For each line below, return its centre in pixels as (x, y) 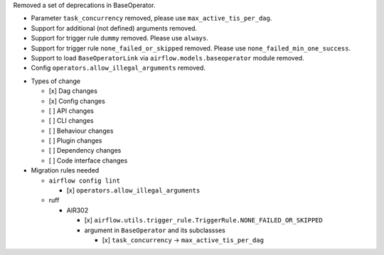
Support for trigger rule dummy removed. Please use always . (120, 38)
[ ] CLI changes (71, 121)
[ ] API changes (71, 111)
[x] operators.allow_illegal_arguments (133, 190)
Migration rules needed (65, 170)
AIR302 (78, 210)
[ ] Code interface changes (88, 161)
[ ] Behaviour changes (81, 131)
